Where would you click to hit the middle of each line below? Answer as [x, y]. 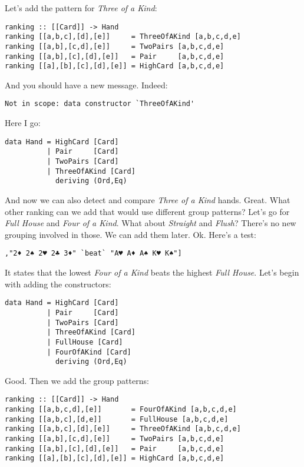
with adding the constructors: [58, 284]
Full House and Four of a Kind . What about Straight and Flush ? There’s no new [151, 223]
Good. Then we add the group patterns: [77, 380]
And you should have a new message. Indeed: [86, 85]
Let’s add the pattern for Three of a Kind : [81, 8]
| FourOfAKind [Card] [89, 352]
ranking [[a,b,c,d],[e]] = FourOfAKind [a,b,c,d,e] [121, 410]
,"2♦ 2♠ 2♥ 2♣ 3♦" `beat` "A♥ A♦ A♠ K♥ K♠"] [93, 254]
